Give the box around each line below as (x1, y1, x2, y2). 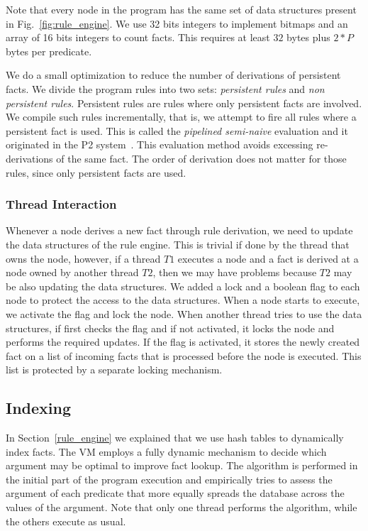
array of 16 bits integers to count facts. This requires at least (6, 30, 270, 45)
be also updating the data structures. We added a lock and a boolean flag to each (6, 278, 360, 293)
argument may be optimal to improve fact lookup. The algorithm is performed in (6, 458, 358, 473)
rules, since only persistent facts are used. (6, 165, 186, 180)
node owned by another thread (6, 265, 139, 280)
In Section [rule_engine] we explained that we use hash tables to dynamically (6, 430, 344, 445)
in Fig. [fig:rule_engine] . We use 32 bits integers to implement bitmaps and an (6, 16, 348, 31)
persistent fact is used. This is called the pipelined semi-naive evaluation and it (6, 123, 348, 138)
